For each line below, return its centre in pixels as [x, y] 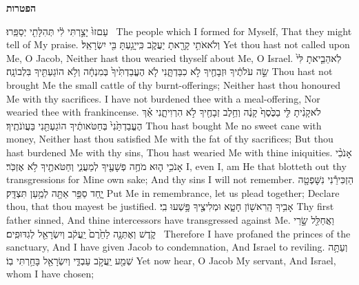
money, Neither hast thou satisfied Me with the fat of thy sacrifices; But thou [170, 139]
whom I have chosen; [50, 274]
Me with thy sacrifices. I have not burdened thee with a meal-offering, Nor [163, 98]
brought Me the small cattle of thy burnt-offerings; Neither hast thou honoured [174, 84]
